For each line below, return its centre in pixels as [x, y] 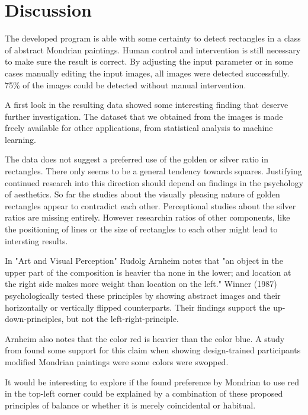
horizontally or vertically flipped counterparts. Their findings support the [138, 307]
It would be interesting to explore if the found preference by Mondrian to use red [152, 382]
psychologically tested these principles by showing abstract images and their [143, 295]
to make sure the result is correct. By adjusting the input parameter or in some [149, 61]
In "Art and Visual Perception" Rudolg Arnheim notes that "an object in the [144, 261]
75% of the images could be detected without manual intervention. [126, 84]
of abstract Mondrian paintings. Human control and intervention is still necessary [153, 50]
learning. [20, 139]
